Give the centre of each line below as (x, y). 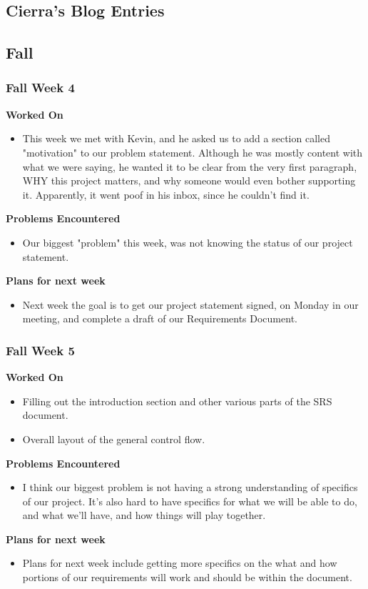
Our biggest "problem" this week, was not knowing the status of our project (188, 242)
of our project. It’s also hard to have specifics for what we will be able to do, (190, 501)
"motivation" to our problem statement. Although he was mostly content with (193, 152)
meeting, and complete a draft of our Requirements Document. (160, 318)
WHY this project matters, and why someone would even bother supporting (189, 180)
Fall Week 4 (40, 88)
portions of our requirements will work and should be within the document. (187, 577)
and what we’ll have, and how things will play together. (144, 515)
